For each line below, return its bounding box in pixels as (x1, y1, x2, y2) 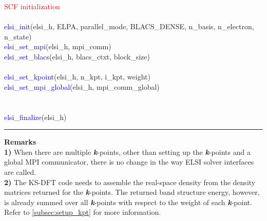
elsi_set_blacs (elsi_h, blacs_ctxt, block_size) (4, 51, 150, 62)
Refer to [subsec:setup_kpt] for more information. (4, 207, 161, 217)
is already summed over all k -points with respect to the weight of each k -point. (4, 196, 253, 207)
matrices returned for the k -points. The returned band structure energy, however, (4, 187, 260, 197)
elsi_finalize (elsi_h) (4, 111, 67, 122)
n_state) (4, 31, 32, 42)
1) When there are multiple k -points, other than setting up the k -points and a (4, 146, 251, 157)
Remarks (4, 136, 36, 147)
